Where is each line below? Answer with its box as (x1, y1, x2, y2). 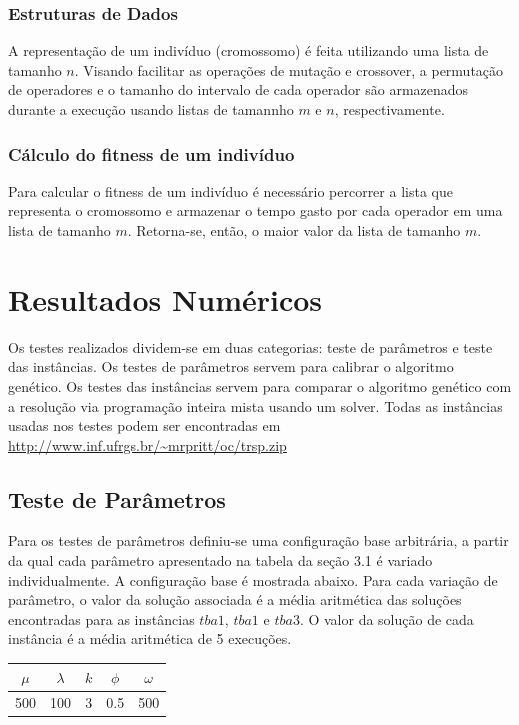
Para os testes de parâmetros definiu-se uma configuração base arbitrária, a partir (8, 530, 509, 551)
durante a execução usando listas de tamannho (8, 99, 294, 119)
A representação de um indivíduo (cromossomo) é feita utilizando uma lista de (8, 40, 489, 61)
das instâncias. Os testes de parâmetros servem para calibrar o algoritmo (8, 356, 454, 377)
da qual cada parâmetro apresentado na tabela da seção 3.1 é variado (8, 550, 433, 571)
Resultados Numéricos (8, 278, 323, 319)
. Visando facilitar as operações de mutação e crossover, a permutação (74, 59, 504, 80)
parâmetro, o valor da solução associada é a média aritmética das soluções (8, 589, 462, 610)
